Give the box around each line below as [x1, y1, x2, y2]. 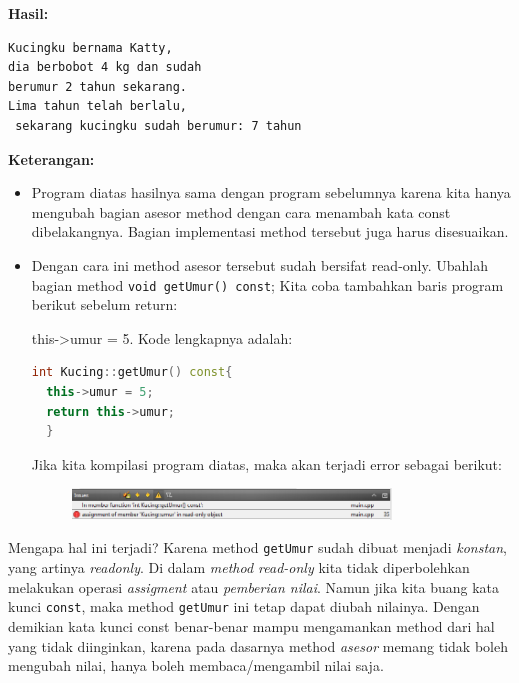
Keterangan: [8, 148, 95, 169]
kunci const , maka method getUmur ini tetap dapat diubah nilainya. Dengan [8, 596, 480, 617]
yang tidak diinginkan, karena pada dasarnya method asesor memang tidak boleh [8, 635, 508, 656]
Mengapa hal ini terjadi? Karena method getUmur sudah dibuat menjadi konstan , [8, 537, 507, 558]
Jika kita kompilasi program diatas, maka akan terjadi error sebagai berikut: [31, 453, 502, 474]
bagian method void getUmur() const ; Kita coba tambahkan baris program [31, 274, 504, 295]
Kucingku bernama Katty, [8, 40, 173, 55]
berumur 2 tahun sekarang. [8, 79, 187, 94]
